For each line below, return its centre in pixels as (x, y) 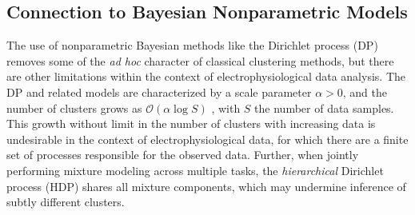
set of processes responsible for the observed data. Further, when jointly (183, 155)
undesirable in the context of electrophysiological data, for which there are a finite (207, 139)
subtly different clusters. (66, 202)
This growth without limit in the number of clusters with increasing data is (191, 123)
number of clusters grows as (74, 107)
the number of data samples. (324, 107)
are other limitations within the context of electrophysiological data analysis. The (206, 76)
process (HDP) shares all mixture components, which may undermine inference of (206, 186)
